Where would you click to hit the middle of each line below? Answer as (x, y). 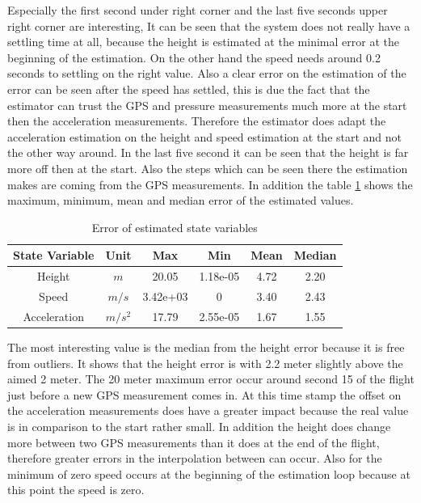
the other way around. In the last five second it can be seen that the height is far (208, 152)
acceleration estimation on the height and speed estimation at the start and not (205, 136)
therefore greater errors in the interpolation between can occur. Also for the (195, 458)
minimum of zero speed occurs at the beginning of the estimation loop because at (209, 473)
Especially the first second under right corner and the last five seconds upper (198, 10)
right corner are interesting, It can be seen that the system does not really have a (209, 25)
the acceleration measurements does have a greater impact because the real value (208, 410)
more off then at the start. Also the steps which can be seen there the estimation (208, 168)
